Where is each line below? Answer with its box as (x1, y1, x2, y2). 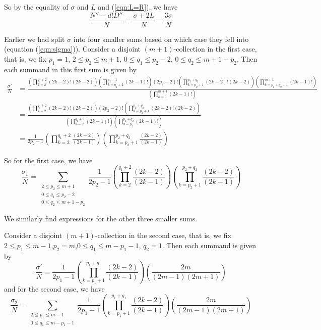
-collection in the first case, (173, 43, 257, 54)
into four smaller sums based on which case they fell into (73, 33, 249, 44)
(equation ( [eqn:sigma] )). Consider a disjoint (4, 43, 141, 54)
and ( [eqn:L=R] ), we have (98, 2, 178, 12)
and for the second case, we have (4, 284, 105, 294)
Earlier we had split (4, 33, 65, 44)
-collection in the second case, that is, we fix (95, 230, 231, 241)
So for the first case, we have (4, 155, 93, 165)
